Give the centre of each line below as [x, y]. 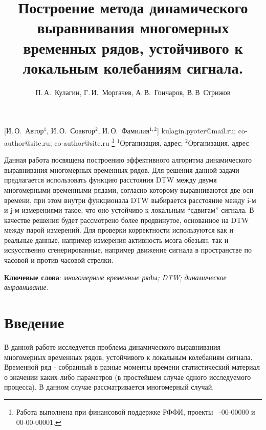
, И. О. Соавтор [71, 131]
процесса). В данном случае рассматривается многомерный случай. [109, 387]
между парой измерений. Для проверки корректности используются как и [119, 230]
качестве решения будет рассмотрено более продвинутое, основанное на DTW [127, 220]
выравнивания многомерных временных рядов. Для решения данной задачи [122, 169]
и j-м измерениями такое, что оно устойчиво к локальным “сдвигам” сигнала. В [129, 210]
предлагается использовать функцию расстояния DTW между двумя [110, 180]
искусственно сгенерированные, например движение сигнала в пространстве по [128, 250]
